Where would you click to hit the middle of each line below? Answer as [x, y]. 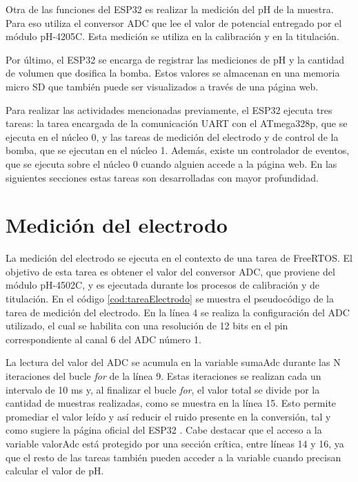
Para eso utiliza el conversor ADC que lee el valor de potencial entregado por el [174, 22]
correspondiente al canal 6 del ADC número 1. [103, 339]
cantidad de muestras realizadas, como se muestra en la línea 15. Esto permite [171, 403]
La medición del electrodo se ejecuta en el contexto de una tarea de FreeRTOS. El [179, 258]
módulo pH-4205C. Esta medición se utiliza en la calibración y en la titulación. [172, 36]
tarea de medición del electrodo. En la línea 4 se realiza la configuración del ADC [178, 312]
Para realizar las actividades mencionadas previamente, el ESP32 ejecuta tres [169, 109]
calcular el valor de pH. [55, 471]
